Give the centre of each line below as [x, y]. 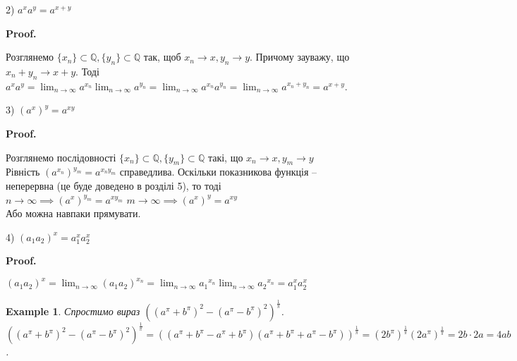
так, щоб [162, 57]
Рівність [23, 172]
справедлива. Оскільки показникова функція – [218, 172]
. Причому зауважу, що [300, 57]
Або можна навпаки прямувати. [73, 213]
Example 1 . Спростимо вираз [73, 311]
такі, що [225, 157]
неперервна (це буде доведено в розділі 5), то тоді [114, 185]
